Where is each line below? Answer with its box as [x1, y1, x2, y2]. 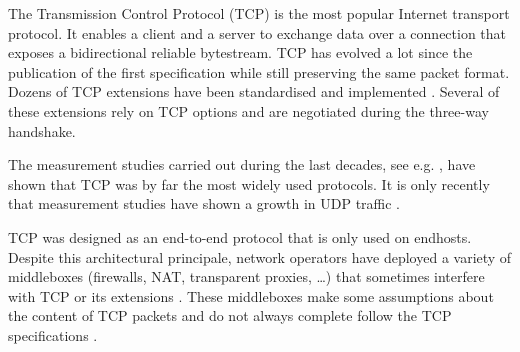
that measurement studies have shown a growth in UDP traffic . [8, 193, 401, 214]
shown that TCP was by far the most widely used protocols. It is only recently [8, 173, 490, 194]
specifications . [8, 324, 98, 345]
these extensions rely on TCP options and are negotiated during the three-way [8, 100, 489, 121]
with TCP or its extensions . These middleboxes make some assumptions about [8, 285, 494, 306]
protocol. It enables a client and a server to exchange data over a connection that [8, 22, 507, 43]
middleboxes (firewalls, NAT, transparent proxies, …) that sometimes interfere [8, 266, 485, 287]
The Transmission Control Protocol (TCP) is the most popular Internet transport [8, 3, 510, 23]
